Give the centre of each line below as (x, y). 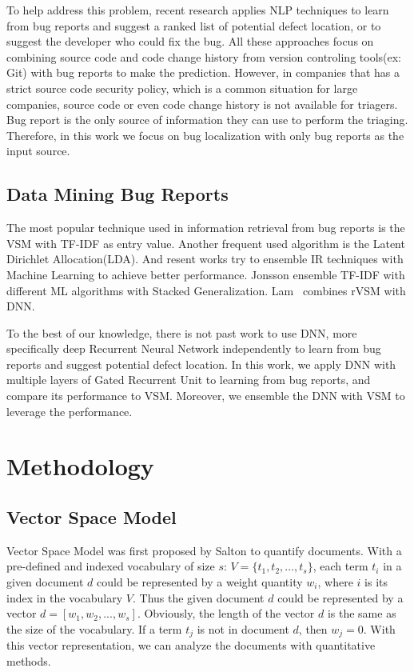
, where (335, 582)
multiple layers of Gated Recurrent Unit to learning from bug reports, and (189, 380)
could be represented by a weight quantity (200, 582)
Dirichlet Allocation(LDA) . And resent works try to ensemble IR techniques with (205, 259)
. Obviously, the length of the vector (226, 613)
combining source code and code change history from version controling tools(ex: (204, 56)
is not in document (243, 628)
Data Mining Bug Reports (117, 194)
